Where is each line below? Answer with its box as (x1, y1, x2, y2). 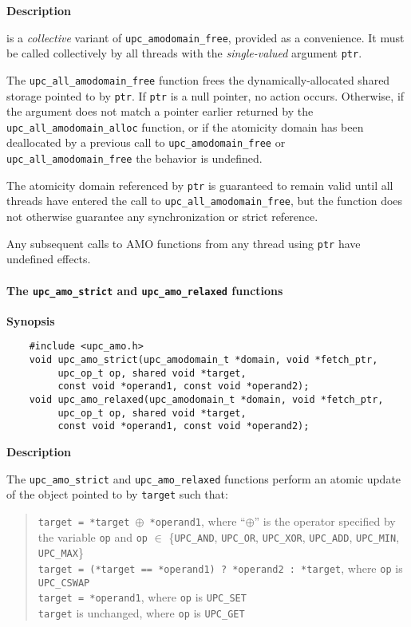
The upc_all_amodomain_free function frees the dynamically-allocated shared (6, 71, 390, 88)
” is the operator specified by (254, 512, 396, 529)
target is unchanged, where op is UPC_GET (38, 604, 245, 621)
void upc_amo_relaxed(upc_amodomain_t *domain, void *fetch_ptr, (29, 394, 384, 406)
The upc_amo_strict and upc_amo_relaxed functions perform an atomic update (6, 470, 401, 487)
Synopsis (6, 312, 55, 329)
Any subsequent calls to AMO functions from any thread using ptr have (6, 235, 361, 251)
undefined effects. (6, 250, 91, 267)
